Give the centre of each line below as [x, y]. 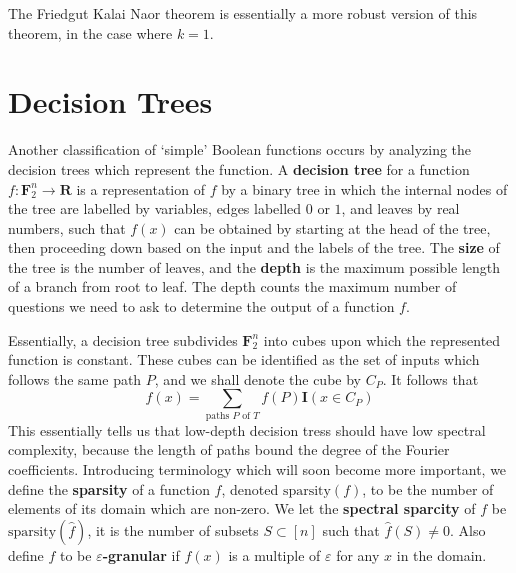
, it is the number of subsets [173, 529]
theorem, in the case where [90, 32]
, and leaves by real [400, 208]
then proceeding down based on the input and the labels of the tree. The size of [254, 247]
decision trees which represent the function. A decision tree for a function [239, 168]
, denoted [250, 488]
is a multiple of [274, 554]
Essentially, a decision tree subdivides [123, 339]
